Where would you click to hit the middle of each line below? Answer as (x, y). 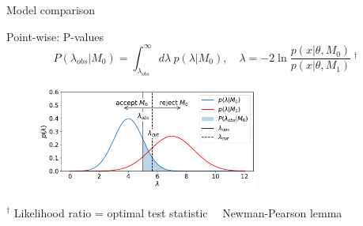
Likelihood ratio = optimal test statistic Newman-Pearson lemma (178, 212)
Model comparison (51, 9)
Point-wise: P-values (55, 36)
